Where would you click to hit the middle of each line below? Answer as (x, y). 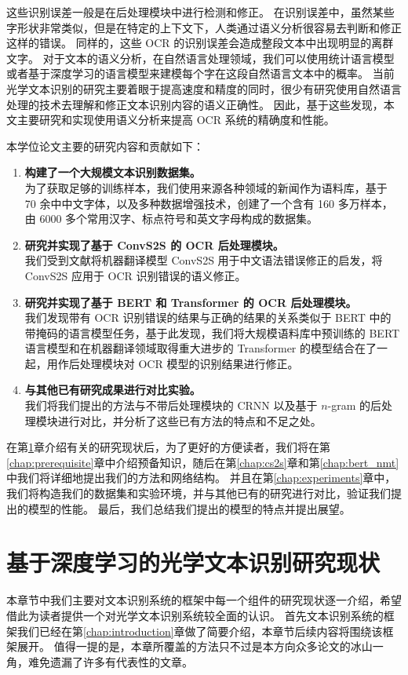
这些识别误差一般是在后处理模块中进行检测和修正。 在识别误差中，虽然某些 (200, 12)
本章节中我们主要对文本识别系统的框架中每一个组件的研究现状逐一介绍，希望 (204, 600)
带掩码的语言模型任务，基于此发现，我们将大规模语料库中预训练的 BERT (212, 332)
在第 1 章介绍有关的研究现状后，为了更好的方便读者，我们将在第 (168, 447)
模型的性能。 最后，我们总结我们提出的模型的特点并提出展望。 (189, 508)
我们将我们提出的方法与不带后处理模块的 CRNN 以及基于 (171, 405)
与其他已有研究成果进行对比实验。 (113, 390)
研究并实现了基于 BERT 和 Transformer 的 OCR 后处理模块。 (191, 302)
